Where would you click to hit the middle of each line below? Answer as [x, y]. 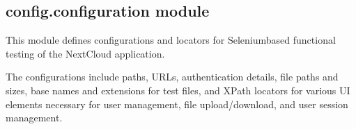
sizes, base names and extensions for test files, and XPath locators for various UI [178, 90]
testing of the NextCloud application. [85, 53]
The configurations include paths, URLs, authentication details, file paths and [172, 77]
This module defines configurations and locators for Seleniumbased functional [171, 40]
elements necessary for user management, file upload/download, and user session [177, 104]
